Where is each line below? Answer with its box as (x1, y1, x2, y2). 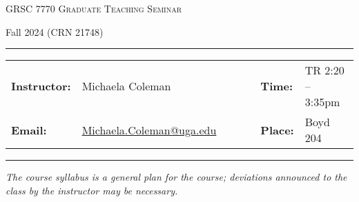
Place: (260, 121, 294, 138)
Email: (11, 121, 47, 138)
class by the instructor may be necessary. (6, 183, 178, 197)
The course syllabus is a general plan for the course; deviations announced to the (6, 170, 347, 184)
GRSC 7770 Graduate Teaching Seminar (6, 1, 182, 15)
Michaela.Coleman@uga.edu (81, 121, 217, 138)
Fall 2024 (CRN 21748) (6, 24, 104, 39)
